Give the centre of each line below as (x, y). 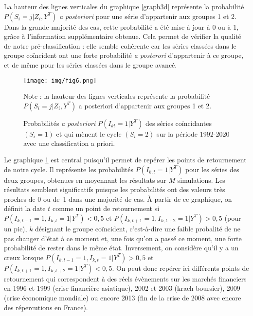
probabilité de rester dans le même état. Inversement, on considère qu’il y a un (121, 248)
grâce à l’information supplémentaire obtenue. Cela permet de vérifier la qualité (123, 36)
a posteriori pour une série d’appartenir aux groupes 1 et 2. (148, 16)
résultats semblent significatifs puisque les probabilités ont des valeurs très (115, 189)
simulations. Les (201, 180)
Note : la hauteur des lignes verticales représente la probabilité (117, 96)
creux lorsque (24, 257)
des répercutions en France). (46, 307)
